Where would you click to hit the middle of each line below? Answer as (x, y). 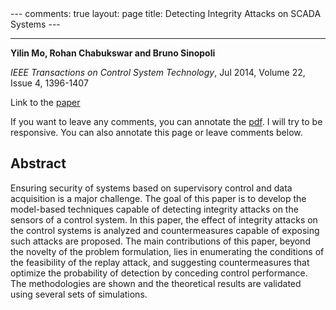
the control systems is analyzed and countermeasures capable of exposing (165, 230)
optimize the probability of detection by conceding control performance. (159, 273)
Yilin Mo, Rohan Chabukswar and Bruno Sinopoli (113, 53)
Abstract (38, 163)
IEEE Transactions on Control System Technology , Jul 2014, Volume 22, (158, 72)
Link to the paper (45, 102)
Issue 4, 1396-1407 (49, 83)
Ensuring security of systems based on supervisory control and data (151, 188)
